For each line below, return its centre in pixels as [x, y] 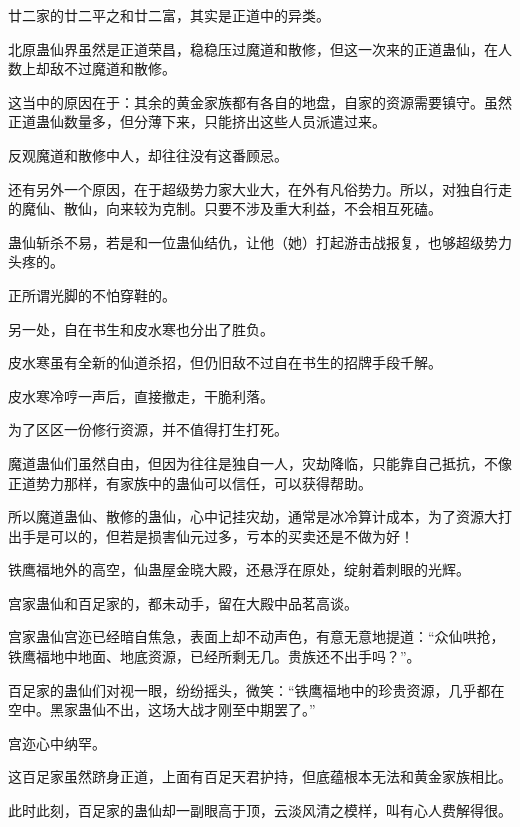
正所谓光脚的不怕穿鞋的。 [92, 294]
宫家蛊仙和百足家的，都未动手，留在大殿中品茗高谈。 [183, 602]
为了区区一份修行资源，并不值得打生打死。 [148, 429]
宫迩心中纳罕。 [57, 742]
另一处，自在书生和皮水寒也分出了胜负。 [141, 328]
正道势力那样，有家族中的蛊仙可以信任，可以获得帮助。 [190, 482]
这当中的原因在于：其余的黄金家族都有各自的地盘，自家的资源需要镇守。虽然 [260, 101]
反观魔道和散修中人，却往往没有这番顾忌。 [148, 154]
